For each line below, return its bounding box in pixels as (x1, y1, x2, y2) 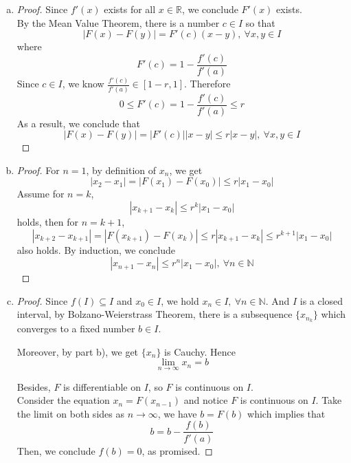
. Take (315, 393, 342, 407)
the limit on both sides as (16, 406, 124, 420)
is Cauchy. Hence (164, 344, 236, 358)
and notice (183, 393, 228, 407)
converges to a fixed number (16, 321, 135, 336)
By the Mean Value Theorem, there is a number (16, 15, 220, 30)
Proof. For (16, 162, 60, 177)
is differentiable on (63, 379, 141, 394)
